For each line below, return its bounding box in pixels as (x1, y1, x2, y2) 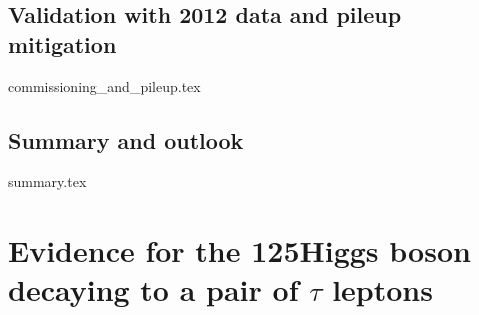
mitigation (8, 28, 117, 59)
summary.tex (8, 171, 87, 192)
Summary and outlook (8, 124, 244, 155)
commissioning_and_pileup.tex (8, 75, 201, 96)
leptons (332, 269, 433, 310)
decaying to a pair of (8, 269, 299, 310)
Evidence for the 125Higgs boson (8, 230, 471, 271)
